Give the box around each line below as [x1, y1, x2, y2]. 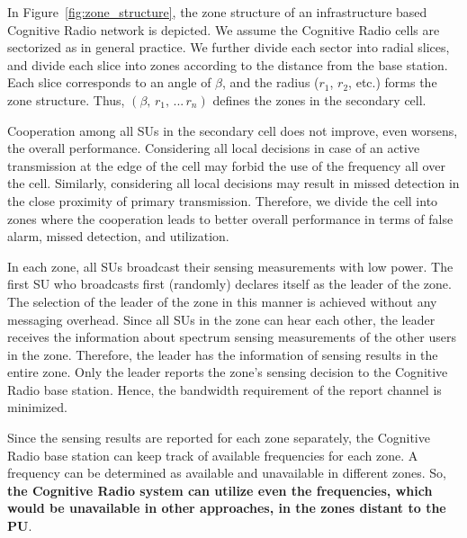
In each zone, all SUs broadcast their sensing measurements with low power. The [7, 256, 454, 275]
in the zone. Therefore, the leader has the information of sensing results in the [7, 345, 438, 363]
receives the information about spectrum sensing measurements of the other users [7, 327, 456, 346]
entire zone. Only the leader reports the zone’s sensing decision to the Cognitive [7, 363, 448, 381]
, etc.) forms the [348, 73, 437, 92]
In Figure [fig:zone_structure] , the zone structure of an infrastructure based [7, 3, 427, 21]
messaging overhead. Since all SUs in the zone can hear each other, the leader [7, 309, 436, 328]
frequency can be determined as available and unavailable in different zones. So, [7, 463, 446, 482]
